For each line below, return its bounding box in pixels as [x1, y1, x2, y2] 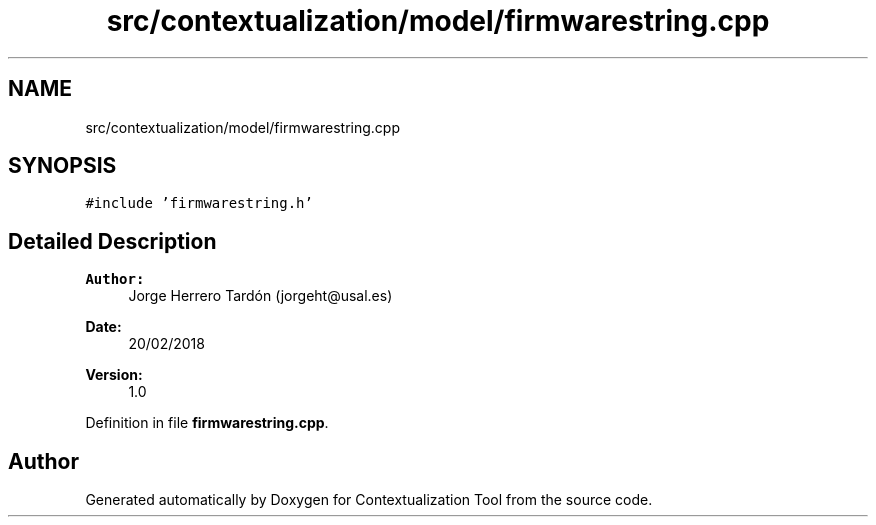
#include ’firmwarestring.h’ [85, 195, 313, 212]
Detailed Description [8, 228, 217, 254]
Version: [85, 366, 143, 384]
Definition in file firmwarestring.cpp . [85, 414, 329, 432]
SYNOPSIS [8, 153, 117, 179]
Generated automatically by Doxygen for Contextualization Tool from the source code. [85, 491, 653, 509]
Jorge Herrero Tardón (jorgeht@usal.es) [128, 287, 393, 305]
